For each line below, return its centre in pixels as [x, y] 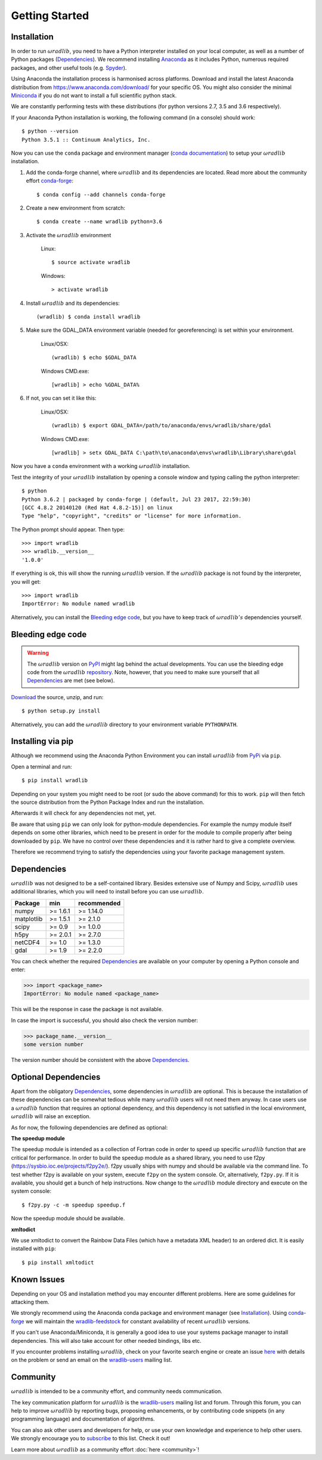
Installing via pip [42, 741]
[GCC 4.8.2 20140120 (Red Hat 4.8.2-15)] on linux [97, 507]
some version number [53, 1045]
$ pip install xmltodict [58, 1262]
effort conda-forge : [50, 181]
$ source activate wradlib [91, 262]
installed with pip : [34, 1248]
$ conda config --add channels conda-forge [101, 195]
